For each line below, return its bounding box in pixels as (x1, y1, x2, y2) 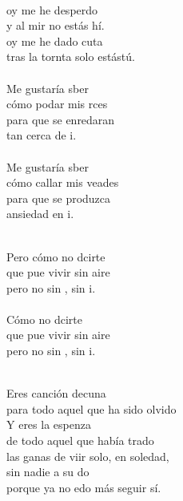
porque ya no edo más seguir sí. (6, 479, 161, 495)
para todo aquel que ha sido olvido (6, 400, 177, 417)
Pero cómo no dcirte (6, 248, 105, 265)
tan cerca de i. (6, 127, 77, 143)
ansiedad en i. (6, 205, 74, 222)
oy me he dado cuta (6, 32, 103, 49)
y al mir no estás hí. (6, 17, 105, 34)
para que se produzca (6, 189, 111, 206)
